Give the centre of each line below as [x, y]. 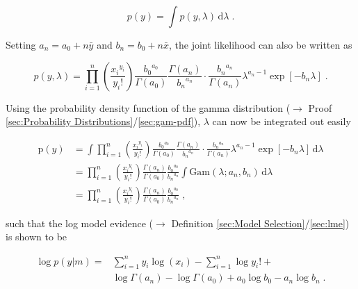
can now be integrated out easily [282, 121]
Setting [21, 44]
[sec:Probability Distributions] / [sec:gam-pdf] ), [103, 121]
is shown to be [36, 237]
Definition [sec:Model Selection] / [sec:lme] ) [260, 223]
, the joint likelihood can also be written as [260, 44]
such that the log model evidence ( [80, 223]
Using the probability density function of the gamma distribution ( [148, 107]
